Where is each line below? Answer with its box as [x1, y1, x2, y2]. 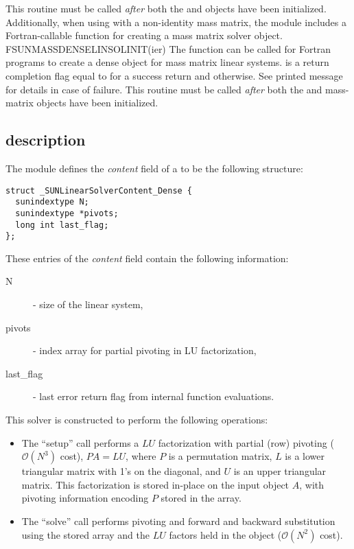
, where [126, 449, 156, 463]
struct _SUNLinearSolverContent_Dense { [5, 185, 193, 196]
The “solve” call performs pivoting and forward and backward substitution [21, 513, 335, 528]
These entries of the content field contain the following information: [5, 250, 289, 265]
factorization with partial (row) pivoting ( [158, 435, 334, 449]
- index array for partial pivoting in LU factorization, [33, 343, 257, 358]
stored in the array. [161, 491, 241, 505]
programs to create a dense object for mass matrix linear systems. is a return [5, 55, 329, 69]
